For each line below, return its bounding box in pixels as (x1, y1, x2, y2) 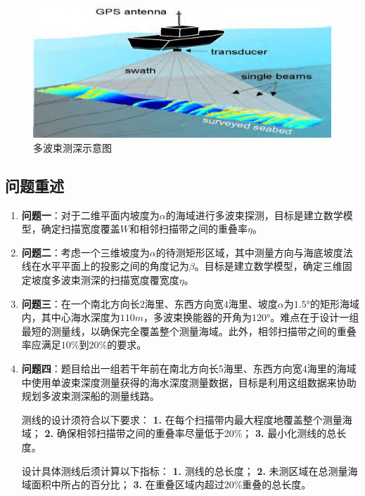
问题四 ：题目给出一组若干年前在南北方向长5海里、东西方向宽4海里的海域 (21, 361, 357, 375)
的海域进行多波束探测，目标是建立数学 (165, 207, 343, 222)
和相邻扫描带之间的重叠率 (129, 221, 248, 236)
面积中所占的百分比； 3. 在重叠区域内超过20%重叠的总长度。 (31, 477, 312, 492)
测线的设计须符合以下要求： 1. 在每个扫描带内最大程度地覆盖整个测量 (21, 412, 342, 426)
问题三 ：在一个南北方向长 (21, 296, 140, 311)
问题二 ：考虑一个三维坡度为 (21, 244, 150, 259)
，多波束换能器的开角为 (143, 310, 252, 325)
